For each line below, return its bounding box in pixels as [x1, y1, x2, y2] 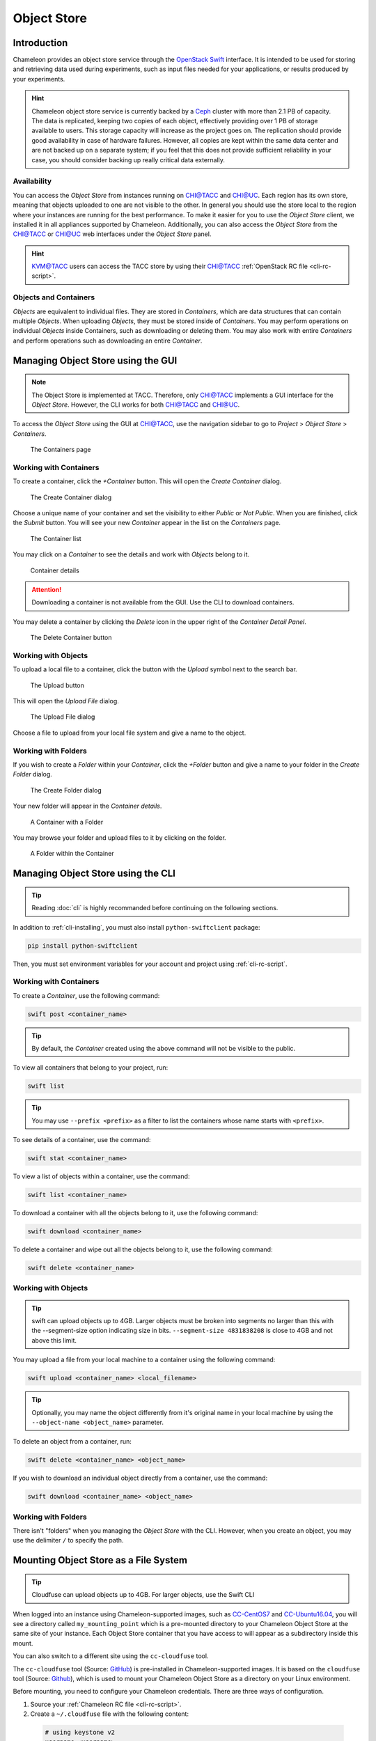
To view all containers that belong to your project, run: [13, 1063, 169, 1072]
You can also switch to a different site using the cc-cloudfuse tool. [13, 1652, 209, 1660]
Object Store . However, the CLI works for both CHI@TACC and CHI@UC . [31, 400, 240, 409]
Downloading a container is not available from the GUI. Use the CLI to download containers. [31, 598, 295, 607]
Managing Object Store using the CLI [13, 868, 176, 880]
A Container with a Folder [30, 818, 104, 826]
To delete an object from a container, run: [13, 1437, 132, 1446]
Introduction [13, 37, 68, 49]
